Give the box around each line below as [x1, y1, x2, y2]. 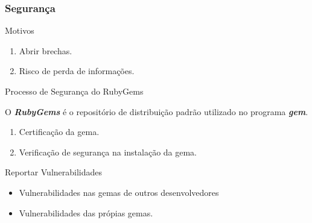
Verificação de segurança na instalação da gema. [19, 145, 197, 158]
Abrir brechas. [19, 44, 72, 57]
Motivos [5, 24, 34, 37]
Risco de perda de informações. [19, 64, 135, 77]
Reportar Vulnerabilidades [5, 166, 103, 178]
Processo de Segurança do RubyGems [5, 85, 144, 97]
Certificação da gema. [19, 125, 100, 138]
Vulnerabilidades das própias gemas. [19, 206, 153, 219]
